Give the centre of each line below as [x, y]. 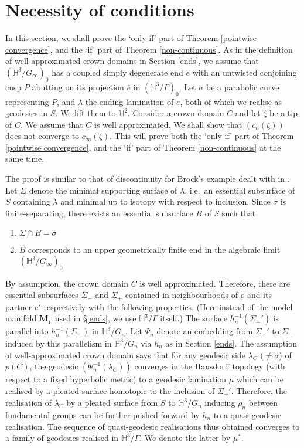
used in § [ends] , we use [95, 318]
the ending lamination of [129, 101]
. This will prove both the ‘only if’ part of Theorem [202, 136]
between [263, 403]
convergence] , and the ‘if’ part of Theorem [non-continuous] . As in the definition [149, 49]
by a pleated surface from [112, 403]
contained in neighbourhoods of [182, 295]
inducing [220, 403]
